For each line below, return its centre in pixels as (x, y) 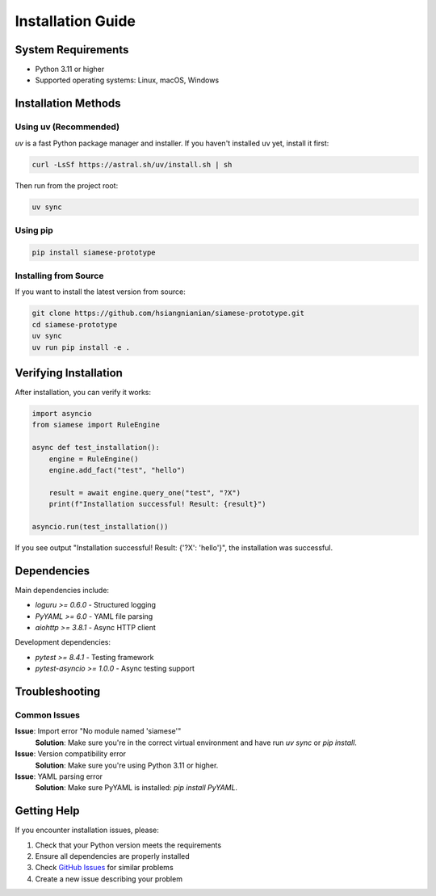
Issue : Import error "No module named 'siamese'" (98, 731)
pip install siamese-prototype (94, 252)
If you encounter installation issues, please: (87, 830)
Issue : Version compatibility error (71, 754)
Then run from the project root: (67, 185)
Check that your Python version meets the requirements (128, 845)
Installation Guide (75, 21)
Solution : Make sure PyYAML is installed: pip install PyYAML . (136, 788)
